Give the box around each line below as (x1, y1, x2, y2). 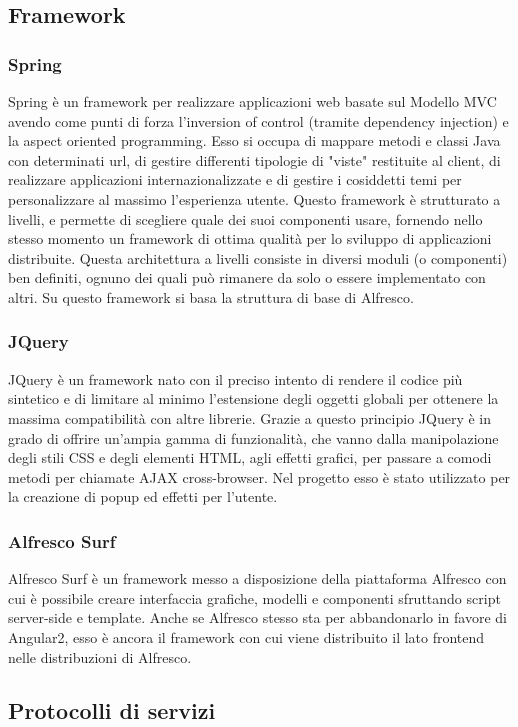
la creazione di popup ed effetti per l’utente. (8, 486, 278, 507)
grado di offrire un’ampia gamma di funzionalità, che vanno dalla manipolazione (8, 427, 499, 448)
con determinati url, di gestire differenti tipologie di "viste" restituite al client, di (8, 149, 501, 170)
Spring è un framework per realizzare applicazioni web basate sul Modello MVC (8, 91, 497, 111)
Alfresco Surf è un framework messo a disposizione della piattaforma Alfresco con (8, 568, 507, 589)
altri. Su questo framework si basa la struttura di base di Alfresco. (8, 286, 414, 307)
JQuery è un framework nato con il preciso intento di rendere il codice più (8, 368, 463, 389)
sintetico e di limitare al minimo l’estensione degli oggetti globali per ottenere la (8, 388, 499, 409)
